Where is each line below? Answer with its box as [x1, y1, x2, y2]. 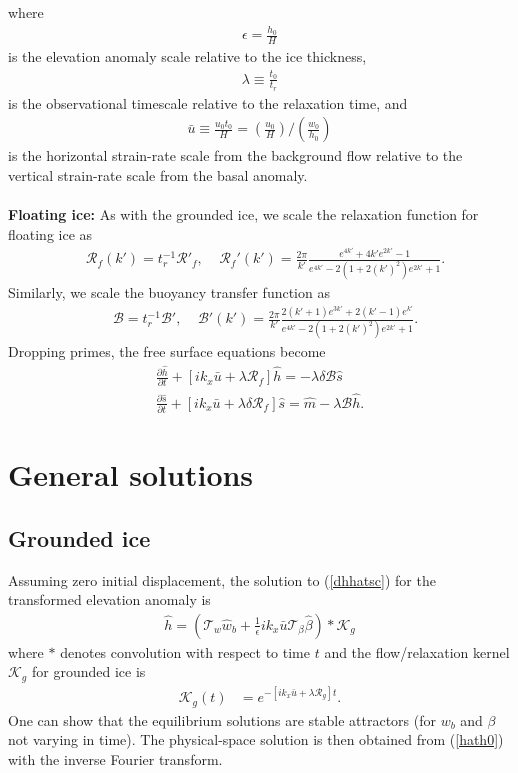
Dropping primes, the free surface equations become [8, 341, 326, 362]
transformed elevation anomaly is [8, 589, 211, 610]
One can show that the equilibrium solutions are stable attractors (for [8, 709, 436, 730]
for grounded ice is [31, 661, 146, 682]
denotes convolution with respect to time [60, 641, 310, 662]
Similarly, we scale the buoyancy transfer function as [8, 281, 330, 302]
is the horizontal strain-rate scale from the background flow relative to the [8, 145, 463, 166]
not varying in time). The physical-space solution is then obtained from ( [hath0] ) [8, 729, 504, 750]
